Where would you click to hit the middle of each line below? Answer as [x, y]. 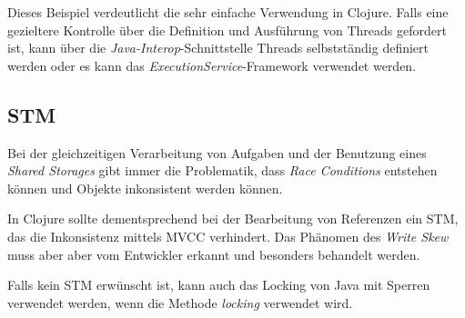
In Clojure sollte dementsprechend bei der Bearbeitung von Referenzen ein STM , [233, 219]
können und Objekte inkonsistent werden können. [145, 188]
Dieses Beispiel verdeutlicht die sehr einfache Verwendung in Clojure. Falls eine [228, 12]
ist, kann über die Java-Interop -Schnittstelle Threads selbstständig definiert [218, 48]
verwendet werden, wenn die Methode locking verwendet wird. [180, 302]
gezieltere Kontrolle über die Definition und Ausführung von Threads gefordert [227, 30]
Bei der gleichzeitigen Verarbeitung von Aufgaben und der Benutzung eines [217, 152]
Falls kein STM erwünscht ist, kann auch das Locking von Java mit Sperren [219, 285]
